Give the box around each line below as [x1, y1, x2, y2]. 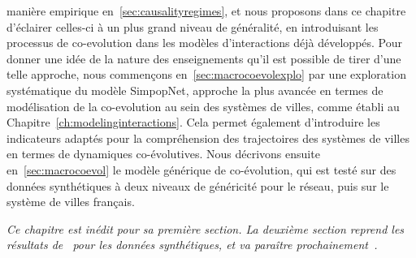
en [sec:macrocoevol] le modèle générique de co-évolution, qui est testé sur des [6, 161, 396, 178]
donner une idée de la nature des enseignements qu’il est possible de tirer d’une [6, 49, 401, 67]
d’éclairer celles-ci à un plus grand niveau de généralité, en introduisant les [6, 18, 379, 35]
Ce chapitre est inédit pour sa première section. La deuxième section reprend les [6, 220, 405, 237]
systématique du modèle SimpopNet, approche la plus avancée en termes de [6, 81, 383, 98]
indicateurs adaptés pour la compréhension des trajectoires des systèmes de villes [6, 129, 409, 146]
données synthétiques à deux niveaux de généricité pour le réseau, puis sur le [6, 177, 389, 194]
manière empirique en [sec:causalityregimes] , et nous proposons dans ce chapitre [6, 2, 406, 19]
